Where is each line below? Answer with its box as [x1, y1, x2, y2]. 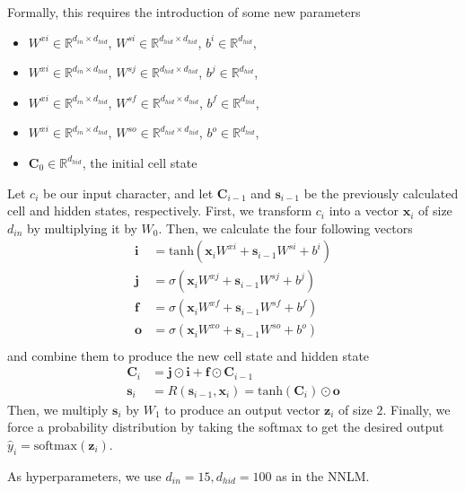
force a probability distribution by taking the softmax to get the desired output [7, 417, 444, 436]
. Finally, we [382, 399, 451, 418]
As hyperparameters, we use [7, 466, 162, 485]
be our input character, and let [42, 183, 214, 202]
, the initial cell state [82, 153, 197, 171]
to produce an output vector [164, 399, 320, 418]
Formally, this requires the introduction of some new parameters [7, 3, 361, 21]
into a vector [329, 201, 399, 220]
